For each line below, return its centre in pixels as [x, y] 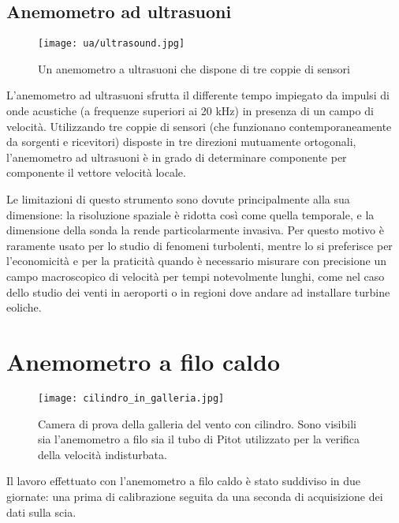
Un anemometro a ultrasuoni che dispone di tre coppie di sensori [194, 68]
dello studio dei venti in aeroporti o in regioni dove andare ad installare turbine [198, 291]
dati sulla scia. [41, 512]
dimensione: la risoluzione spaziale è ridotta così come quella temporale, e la [190, 214]
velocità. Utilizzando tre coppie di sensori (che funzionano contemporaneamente [199, 126]
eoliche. [24, 307]
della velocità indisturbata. [103, 454]
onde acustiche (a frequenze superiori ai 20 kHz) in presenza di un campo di [190, 111]
